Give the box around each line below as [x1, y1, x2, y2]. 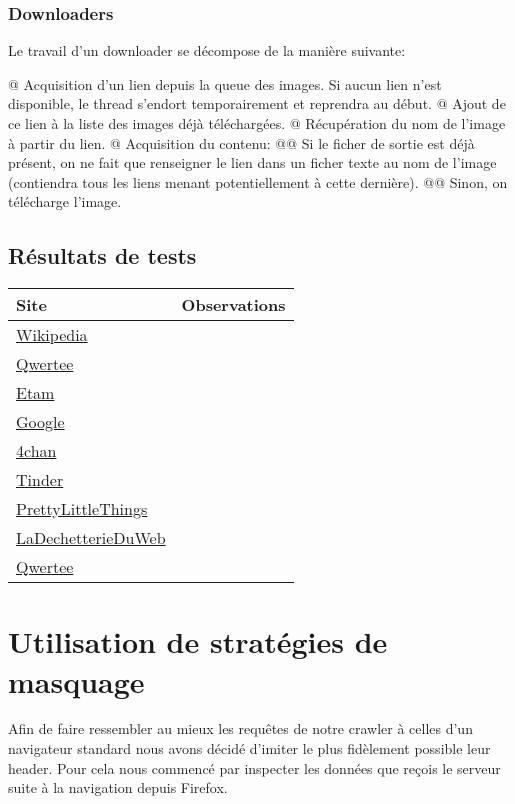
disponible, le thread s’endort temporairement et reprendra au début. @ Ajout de [8, 93, 506, 114]
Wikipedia [16, 323, 88, 347]
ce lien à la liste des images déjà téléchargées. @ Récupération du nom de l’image [8, 113, 506, 133]
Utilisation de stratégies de [8, 621, 388, 662]
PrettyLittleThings [16, 497, 148, 521]
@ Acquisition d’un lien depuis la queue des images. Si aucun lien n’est [8, 73, 442, 94]
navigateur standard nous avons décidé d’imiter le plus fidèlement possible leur [8, 738, 491, 759]
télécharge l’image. [8, 191, 122, 212]
